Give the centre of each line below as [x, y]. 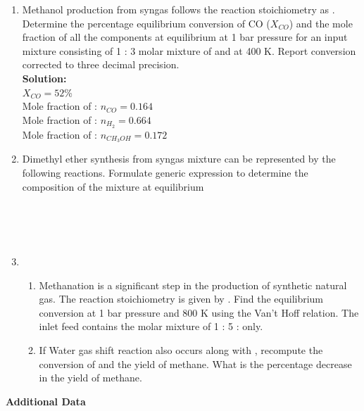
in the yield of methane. [90, 378]
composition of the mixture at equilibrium [113, 186]
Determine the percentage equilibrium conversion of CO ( [146, 23]
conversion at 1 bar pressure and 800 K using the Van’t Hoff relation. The [199, 312]
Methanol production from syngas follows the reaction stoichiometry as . [178, 9]
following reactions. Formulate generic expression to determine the [165, 173]
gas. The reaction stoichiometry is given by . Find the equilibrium [181, 299]
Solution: [44, 78]
